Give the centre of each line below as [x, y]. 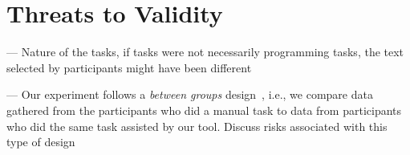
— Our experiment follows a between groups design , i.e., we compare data [190, 94]
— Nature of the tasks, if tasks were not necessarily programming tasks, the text [205, 52]
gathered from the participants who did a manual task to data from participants [204, 110]
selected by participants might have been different [129, 67]
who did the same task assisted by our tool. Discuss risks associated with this [197, 126]
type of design [41, 142]
